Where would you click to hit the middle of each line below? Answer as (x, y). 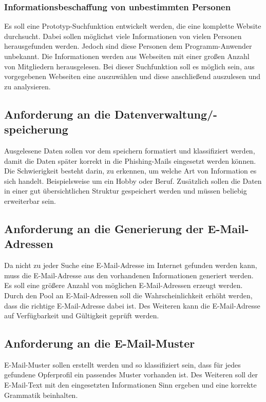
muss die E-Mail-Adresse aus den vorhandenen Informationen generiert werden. (129, 275)
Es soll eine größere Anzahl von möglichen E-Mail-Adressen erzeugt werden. (123, 285)
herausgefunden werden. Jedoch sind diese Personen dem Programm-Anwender (128, 46)
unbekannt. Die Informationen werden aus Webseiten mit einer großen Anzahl (127, 56)
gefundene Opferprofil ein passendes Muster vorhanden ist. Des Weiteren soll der (131, 375)
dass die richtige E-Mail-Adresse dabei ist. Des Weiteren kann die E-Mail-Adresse (132, 305)
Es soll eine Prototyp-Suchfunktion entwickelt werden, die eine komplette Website (133, 26)
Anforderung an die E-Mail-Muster (100, 343)
